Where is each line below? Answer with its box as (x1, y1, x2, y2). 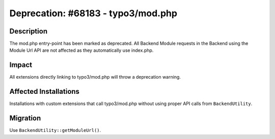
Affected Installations (9, 87, 80, 96)
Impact (9, 61, 33, 69)
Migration (9, 114, 41, 123)
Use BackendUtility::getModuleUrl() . (9, 127, 101, 133)
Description (9, 27, 48, 36)
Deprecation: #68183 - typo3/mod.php (9, 8, 178, 19)
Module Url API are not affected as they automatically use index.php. (9, 47, 154, 53)
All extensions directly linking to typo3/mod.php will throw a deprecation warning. (9, 74, 181, 80)
